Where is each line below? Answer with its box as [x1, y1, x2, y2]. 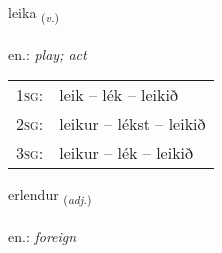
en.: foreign [8, 226, 77, 247]
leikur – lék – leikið [59, 141, 194, 165]
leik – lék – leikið [59, 83, 178, 107]
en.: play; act [8, 43, 87, 64]
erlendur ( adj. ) [8, 184, 92, 208]
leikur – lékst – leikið [59, 112, 206, 136]
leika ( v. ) [8, 2, 60, 25]
